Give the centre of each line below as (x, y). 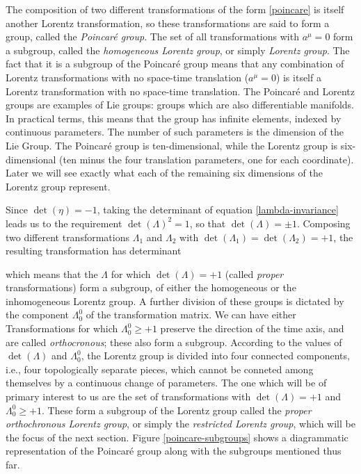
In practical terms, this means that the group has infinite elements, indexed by (174, 118)
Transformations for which (62, 328)
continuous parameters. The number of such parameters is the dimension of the (175, 132)
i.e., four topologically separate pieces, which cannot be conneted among (160, 369)
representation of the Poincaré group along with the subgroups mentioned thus (174, 451)
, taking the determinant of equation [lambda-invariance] (218, 210)
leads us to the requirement (64, 223)
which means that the (52, 273)
